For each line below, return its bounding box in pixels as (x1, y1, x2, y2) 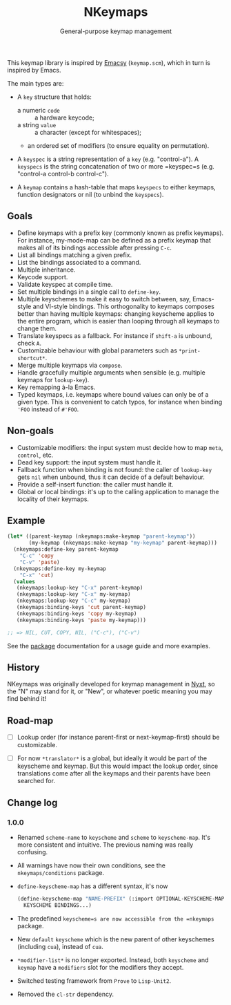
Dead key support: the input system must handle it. (17, 458, 163, 467)
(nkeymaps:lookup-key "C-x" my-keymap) (16, 591, 131, 598)
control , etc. (17, 451, 54, 459)
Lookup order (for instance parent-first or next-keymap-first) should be (17, 733, 220, 742)
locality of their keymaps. (17, 495, 90, 503)
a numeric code (17, 106, 60, 114)
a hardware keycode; (34, 113, 95, 122)
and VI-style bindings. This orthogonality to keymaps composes (32, 302, 215, 310)
